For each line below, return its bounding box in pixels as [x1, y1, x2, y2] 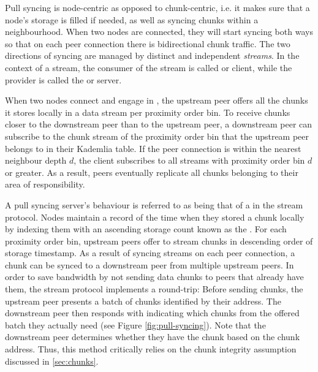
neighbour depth [5, 154, 67, 167]
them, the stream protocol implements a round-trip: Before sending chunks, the [5, 283, 303, 295]
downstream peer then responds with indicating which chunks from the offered [5, 306, 300, 319]
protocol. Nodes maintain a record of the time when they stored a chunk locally [5, 210, 305, 223]
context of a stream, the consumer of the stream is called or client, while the [5, 61, 292, 74]
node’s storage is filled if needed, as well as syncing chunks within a [5, 13, 259, 26]
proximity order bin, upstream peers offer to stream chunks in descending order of [5, 234, 313, 247]
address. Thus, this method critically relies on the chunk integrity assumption [5, 343, 297, 355]
